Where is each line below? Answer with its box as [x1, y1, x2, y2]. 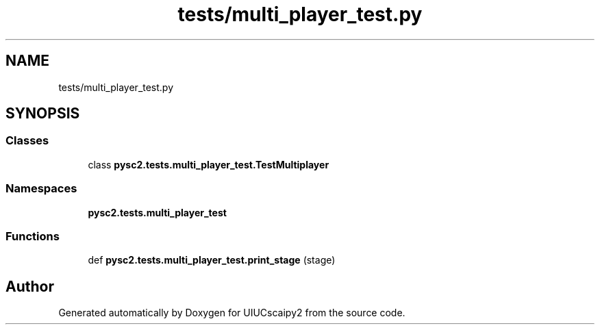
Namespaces [5, 181, 77, 196]
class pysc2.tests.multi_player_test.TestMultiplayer [88, 158, 329, 170]
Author [5, 277, 54, 295]
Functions [5, 229, 60, 243]
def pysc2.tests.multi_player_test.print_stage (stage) [88, 254, 336, 266]
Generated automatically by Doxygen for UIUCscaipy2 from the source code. [58, 307, 405, 319]
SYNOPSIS [5, 105, 80, 123]
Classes [5, 134, 49, 148]
